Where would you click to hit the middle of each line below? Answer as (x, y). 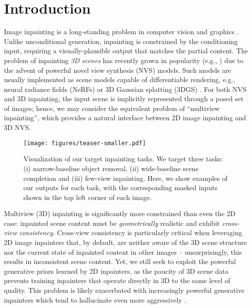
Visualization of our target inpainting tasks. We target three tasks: (123, 159)
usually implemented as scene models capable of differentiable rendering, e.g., (120, 79)
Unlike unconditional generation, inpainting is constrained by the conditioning (121, 41)
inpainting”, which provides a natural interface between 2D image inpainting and (125, 118)
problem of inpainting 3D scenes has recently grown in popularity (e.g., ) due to (124, 60)
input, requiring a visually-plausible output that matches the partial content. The (126, 51)
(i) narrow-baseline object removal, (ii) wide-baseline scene (111, 168)
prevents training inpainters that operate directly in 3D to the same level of (117, 280)
